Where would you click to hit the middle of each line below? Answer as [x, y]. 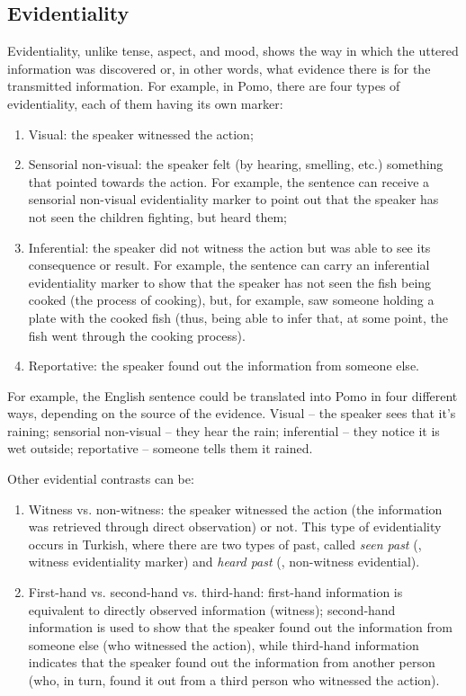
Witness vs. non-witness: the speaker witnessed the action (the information [235, 509]
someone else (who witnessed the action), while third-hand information [224, 644]
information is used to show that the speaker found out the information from [240, 627]
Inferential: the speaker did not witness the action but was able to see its [229, 247]
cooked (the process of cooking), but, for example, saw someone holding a [231, 300]
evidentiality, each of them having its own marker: [145, 103]
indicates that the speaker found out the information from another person [232, 662]
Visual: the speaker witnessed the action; [141, 134]
